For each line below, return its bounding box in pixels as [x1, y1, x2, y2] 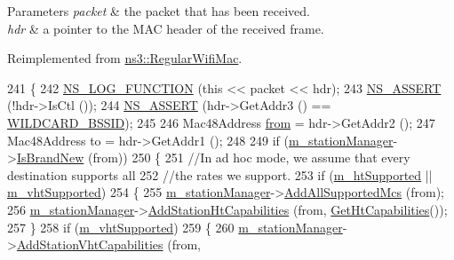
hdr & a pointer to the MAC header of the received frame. [7, 19, 324, 37]
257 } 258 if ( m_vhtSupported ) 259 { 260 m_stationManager [7, 217, 343, 236]
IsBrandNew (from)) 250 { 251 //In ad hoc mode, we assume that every [16, 148, 410, 167]
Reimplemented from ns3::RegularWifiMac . [7, 49, 243, 67]
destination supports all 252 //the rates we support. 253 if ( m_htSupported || [7, 165, 433, 184]
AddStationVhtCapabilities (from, [16, 235, 201, 254]
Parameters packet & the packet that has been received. [7, 2, 310, 20]
